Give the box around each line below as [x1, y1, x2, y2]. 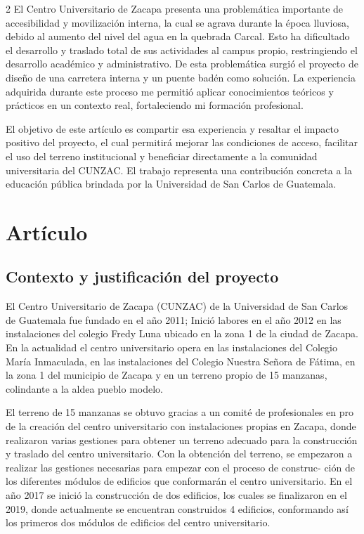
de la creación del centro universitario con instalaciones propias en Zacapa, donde [6, 419, 356, 434]
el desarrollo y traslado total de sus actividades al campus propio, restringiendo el [6, 42, 358, 57]
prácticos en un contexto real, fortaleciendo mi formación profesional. [6, 98, 304, 112]
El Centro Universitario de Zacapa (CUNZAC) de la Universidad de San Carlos [6, 299, 349, 313]
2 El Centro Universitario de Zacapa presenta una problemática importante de [6, 1, 344, 15]
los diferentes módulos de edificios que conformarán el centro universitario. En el [6, 474, 353, 488]
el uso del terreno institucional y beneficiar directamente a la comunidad [6, 148, 318, 163]
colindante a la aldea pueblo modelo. [6, 381, 164, 396]
